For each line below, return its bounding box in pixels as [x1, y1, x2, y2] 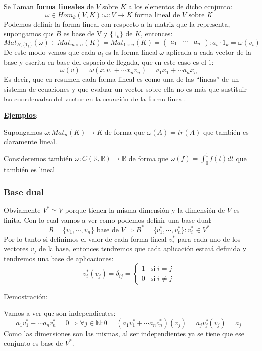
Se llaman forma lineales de [4, 1, 94, 11]
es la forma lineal [105, 47, 157, 57]
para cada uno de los [177, 233, 241, 244]
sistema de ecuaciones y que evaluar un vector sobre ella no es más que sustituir [4, 84, 247, 94]
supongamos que [4, 28, 54, 39]
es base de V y [63, 28, 108, 39]
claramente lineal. [4, 136, 57, 147]
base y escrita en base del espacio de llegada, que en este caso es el [4, 56, 207, 67]
